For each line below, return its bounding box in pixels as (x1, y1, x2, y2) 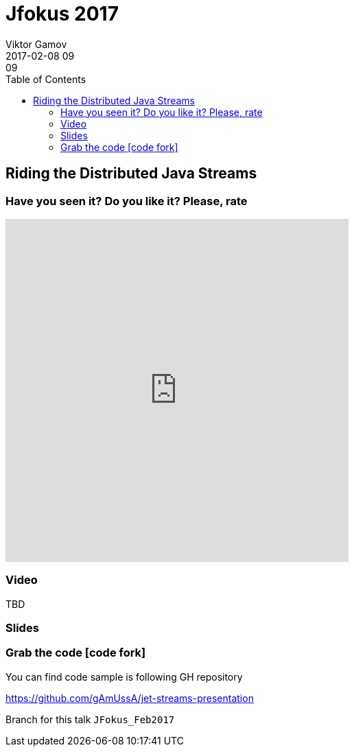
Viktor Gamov (5, 38, 67, 50)
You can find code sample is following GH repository (5, 670, 243, 683)
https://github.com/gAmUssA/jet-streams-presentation (5, 692, 254, 704)
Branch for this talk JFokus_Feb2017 (5, 713, 175, 725)
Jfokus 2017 (5, 2, 119, 25)
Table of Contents (5, 73, 86, 85)
